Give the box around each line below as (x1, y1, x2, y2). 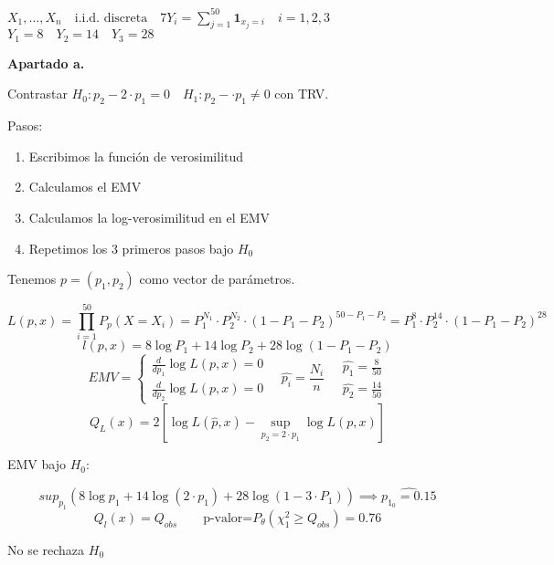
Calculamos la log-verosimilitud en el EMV (28, 207, 271, 226)
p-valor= (203, 511, 253, 525)
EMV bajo (7, 455, 66, 474)
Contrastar (7, 84, 68, 103)
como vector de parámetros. (139, 269, 295, 288)
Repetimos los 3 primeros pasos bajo (28, 238, 234, 257)
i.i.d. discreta (74, 11, 148, 25)
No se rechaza (7, 539, 85, 559)
